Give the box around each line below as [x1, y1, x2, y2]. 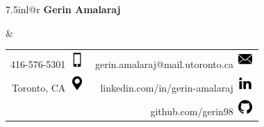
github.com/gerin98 [150, 103, 233, 118]
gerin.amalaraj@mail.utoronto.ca [95, 56, 233, 71]
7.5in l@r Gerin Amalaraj [6, 2, 121, 16]
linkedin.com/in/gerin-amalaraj [100, 80, 233, 94]
